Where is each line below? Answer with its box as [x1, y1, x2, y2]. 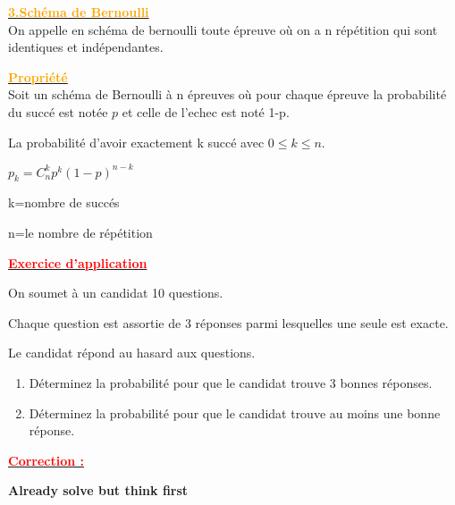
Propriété [8, 67, 68, 86]
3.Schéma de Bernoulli [8, 3, 149, 21]
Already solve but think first [8, 481, 189, 500]
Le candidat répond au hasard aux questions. [8, 343, 256, 362]
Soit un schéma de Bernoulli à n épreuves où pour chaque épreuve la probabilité [8, 85, 447, 104]
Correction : [8, 450, 85, 469]
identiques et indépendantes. [8, 38, 164, 56]
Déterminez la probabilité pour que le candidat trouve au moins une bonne [29, 403, 441, 422]
